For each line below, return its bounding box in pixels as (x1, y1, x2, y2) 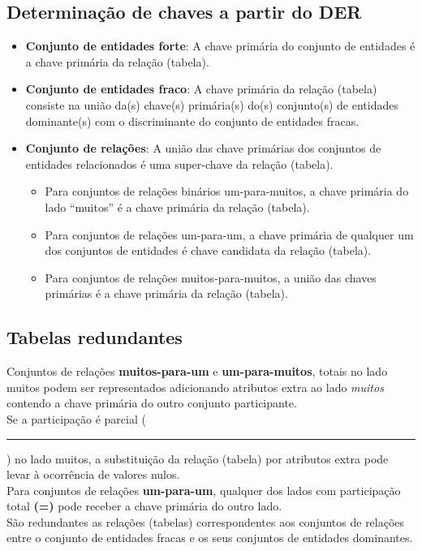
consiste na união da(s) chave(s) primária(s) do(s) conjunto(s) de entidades (25, 96, 398, 113)
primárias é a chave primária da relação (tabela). (45, 285, 288, 302)
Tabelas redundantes (6, 325, 183, 350)
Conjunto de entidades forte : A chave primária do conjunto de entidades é (25, 37, 416, 54)
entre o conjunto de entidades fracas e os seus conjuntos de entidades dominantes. (6, 529, 413, 546)
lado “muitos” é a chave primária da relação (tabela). (45, 198, 310, 215)
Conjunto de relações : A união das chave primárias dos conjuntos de (25, 140, 381, 157)
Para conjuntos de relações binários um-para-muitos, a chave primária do (45, 183, 409, 200)
